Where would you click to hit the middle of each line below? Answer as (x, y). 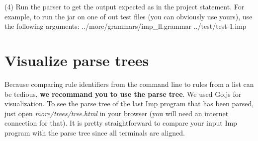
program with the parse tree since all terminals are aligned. (95, 132)
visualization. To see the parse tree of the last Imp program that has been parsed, (129, 104)
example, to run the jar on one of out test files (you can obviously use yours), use (129, 16)
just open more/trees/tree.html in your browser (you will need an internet (117, 113)
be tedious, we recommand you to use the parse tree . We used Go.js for (123, 94)
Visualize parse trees (77, 60)
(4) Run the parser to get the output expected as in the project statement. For (125, 6)
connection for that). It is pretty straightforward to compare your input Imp (121, 123)
